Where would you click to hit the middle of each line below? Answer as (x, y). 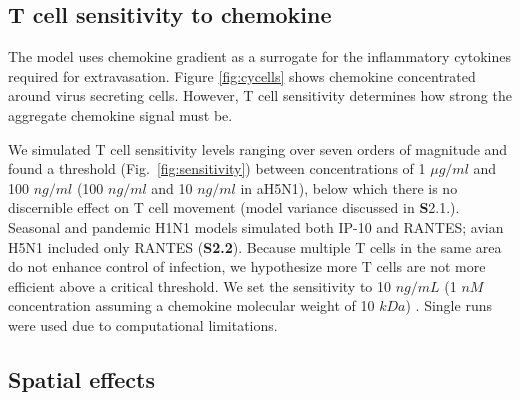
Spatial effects (82, 378)
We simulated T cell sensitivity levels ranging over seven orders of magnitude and (258, 148)
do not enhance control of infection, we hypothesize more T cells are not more (247, 266)
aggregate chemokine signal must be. (120, 114)
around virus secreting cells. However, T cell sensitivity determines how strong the (260, 95)
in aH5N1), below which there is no (349, 187)
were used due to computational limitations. (143, 324)
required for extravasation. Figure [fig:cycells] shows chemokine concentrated (242, 75)
